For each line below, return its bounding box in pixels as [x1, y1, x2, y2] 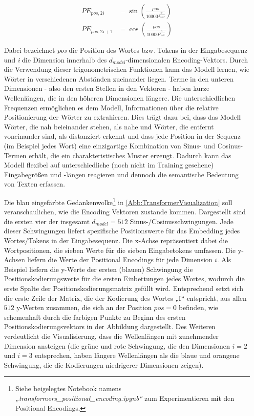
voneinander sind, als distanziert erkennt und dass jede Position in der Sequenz [4, 131, 241, 141]
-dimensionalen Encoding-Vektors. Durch [126, 54, 248, 64]
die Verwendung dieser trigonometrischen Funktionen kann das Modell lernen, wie [4, 64, 250, 74]
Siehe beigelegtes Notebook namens [15, 383, 122, 394]
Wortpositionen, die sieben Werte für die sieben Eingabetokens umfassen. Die [4, 245, 236, 255]
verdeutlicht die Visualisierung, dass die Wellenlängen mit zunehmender [4, 331, 219, 341]
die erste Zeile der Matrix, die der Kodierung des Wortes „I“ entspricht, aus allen [4, 292, 247, 303]
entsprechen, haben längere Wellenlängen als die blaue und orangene [35, 350, 240, 360]
